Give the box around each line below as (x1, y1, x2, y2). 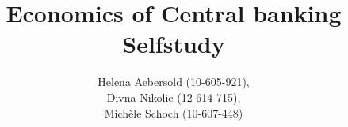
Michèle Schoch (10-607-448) (104, 104, 243, 121)
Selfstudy (122, 28, 225, 60)
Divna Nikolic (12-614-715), (106, 88, 241, 105)
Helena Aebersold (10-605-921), (98, 73, 250, 90)
